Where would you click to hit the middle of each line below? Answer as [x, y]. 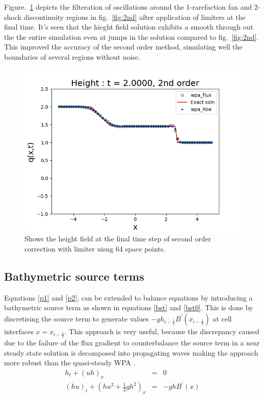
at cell [222, 318]
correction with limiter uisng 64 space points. [95, 248]
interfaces [19, 331]
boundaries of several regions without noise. [72, 56]
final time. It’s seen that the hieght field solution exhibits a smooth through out [129, 27]
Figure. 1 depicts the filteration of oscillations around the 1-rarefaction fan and [128, 7]
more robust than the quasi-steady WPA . [70, 363]
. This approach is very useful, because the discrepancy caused [162, 331]
